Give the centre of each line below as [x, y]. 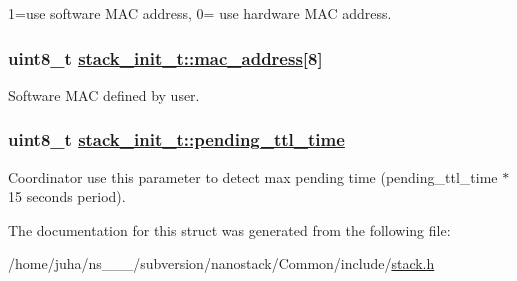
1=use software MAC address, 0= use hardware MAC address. [200, 13]
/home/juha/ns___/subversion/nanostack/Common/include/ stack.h [221, 263]
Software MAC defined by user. [104, 94]
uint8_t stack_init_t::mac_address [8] [165, 57]
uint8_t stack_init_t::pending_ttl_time [176, 139]
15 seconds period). [67, 196]
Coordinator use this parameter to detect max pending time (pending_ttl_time [253, 176]
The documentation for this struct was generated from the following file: [229, 229]
